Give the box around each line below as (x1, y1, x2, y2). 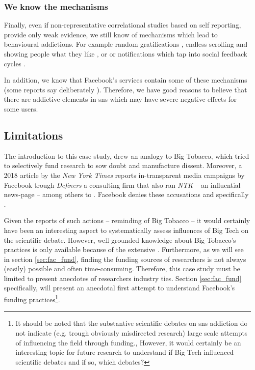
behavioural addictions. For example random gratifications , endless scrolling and (4, 39, 248, 49)
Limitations (4, 127, 63, 142)
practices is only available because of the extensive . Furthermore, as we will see (4, 244, 244, 255)
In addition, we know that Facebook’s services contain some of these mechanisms (4, 75, 247, 85)
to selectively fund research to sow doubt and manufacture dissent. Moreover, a (4, 160, 242, 171)
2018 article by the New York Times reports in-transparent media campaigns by (4, 170, 245, 180)
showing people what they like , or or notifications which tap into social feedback (4, 49, 248, 58)
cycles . (4, 58, 26, 68)
